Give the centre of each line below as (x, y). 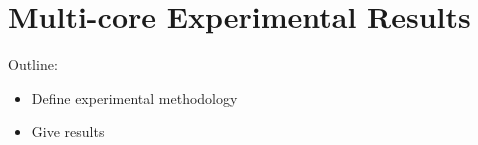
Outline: (33, 64)
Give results (68, 131)
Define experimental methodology (134, 97)
